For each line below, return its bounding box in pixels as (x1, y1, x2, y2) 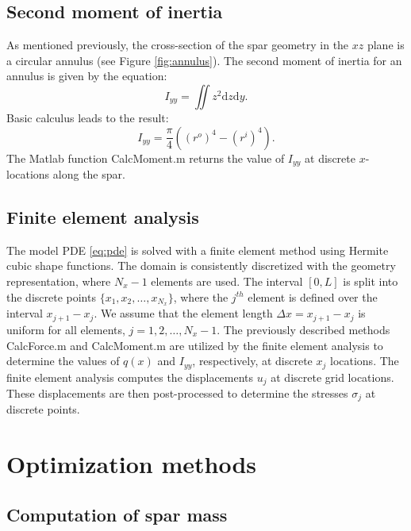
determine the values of (6, 352, 120, 369)
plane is (367, 37, 405, 53)
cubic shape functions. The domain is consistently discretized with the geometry (6, 257, 396, 274)
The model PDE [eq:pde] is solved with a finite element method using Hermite (6, 241, 389, 258)
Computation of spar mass (6, 502, 228, 526)
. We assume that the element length (94, 305, 273, 321)
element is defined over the (248, 288, 378, 305)
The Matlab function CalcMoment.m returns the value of (6, 149, 285, 166)
